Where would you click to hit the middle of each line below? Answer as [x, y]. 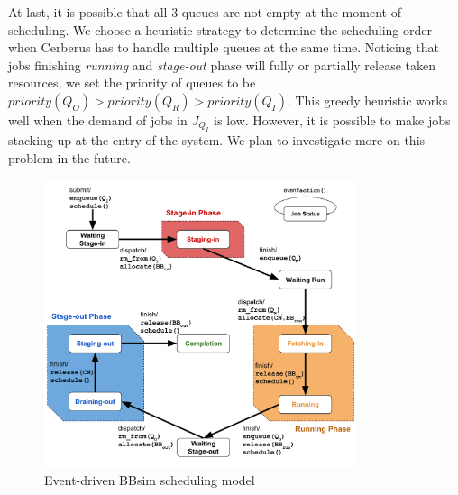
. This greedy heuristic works [367, 100]
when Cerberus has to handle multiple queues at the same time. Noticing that [224, 47]
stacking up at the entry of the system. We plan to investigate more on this [217, 140]
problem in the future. [69, 157]
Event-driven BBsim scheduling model [150, 480]
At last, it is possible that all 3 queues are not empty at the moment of [205, 12]
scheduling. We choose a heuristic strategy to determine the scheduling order [220, 29]
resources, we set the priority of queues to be [132, 82]
